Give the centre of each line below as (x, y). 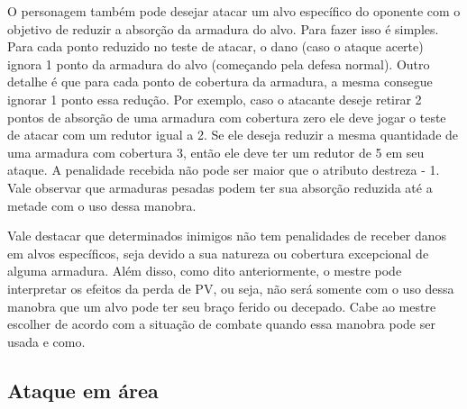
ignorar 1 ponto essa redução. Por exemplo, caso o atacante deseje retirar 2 (215, 99)
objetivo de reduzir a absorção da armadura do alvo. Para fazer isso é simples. (223, 28)
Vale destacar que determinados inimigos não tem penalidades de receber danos (227, 236)
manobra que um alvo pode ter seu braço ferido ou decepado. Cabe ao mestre (222, 306)
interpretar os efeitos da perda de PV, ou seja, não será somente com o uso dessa (231, 288)
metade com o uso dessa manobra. (102, 205)
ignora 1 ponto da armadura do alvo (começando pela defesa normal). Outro (219, 64)
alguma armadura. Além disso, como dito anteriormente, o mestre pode (205, 271)
